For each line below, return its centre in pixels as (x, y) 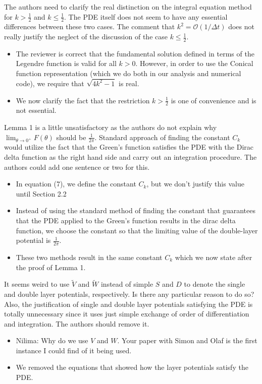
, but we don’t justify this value (195, 184)
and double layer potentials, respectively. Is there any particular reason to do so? (129, 294)
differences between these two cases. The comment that (90, 26)
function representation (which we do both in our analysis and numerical (128, 73)
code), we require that (50, 83)
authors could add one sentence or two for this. (77, 167)
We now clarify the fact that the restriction (83, 100)
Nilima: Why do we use (52, 340)
